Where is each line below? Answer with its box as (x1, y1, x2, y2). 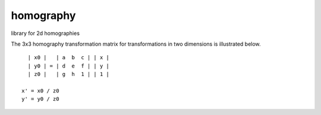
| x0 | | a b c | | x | (27, 54, 110, 61)
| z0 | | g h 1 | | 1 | (27, 71, 110, 78)
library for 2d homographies (11, 30, 80, 37)
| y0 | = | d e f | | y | (27, 62, 110, 69)
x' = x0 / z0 (21, 87, 59, 94)
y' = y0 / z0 (21, 95, 59, 103)
